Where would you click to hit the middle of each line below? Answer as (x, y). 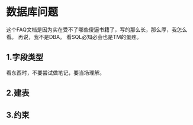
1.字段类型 (25, 57)
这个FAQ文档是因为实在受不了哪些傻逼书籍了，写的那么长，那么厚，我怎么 (97, 29)
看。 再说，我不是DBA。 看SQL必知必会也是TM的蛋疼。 (74, 37)
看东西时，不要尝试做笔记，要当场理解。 (55, 73)
